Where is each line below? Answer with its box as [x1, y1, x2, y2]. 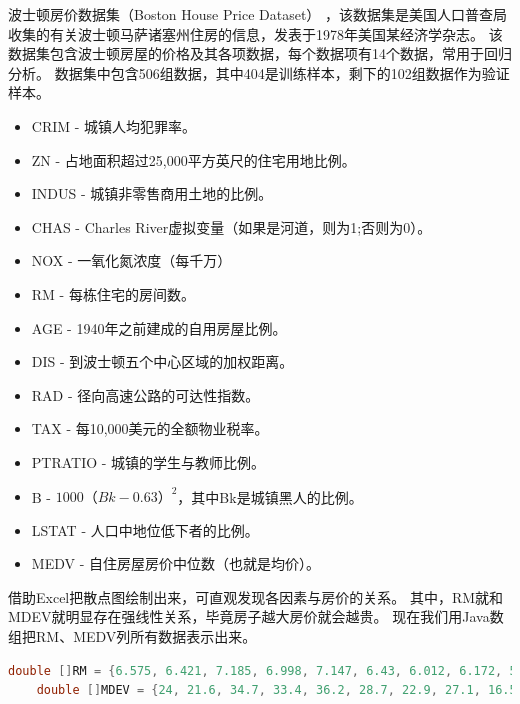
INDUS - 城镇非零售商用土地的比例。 [31, 183, 273, 204]
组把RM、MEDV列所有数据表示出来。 [8, 625, 257, 646]
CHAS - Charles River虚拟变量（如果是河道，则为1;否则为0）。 [31, 216, 432, 237]
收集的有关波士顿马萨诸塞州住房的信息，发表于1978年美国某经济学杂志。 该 [8, 23, 503, 44]
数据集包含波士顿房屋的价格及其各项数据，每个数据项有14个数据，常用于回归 [8, 43, 512, 64]
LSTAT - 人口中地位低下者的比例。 [31, 519, 259, 540]
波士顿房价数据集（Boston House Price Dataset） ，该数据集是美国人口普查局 [8, 4, 507, 24]
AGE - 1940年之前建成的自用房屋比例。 [31, 317, 287, 338]
